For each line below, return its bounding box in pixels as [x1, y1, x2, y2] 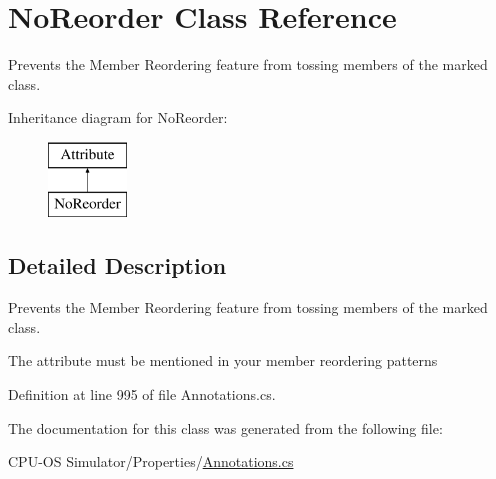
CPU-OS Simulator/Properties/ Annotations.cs [8, 451, 294, 472]
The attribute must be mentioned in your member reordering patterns [8, 350, 438, 371]
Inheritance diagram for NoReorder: [8, 107, 228, 128]
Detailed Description [8, 250, 227, 281]
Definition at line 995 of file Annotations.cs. [8, 384, 276, 405]
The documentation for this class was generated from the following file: [8, 417, 443, 438]
